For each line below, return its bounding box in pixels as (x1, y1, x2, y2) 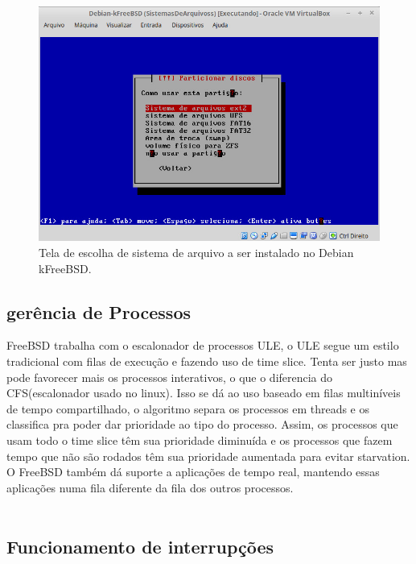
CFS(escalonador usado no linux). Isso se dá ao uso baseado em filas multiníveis (6, 384, 401, 401)
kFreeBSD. (39, 259, 92, 276)
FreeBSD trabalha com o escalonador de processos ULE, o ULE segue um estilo (6, 337, 399, 354)
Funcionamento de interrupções (6, 534, 274, 559)
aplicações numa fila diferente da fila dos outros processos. (6, 479, 294, 496)
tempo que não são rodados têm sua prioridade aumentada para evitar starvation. (6, 447, 410, 464)
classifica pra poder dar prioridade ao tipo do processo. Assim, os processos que (6, 416, 398, 433)
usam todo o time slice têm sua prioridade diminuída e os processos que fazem (6, 431, 393, 448)
